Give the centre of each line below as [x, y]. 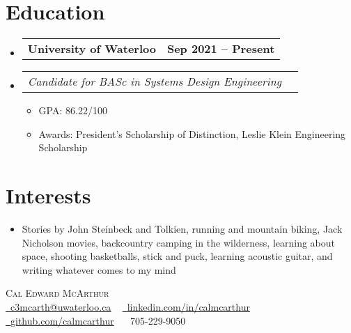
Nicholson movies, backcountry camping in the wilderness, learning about [179, 242]
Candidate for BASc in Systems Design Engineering [155, 82]
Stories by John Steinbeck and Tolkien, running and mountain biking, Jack [182, 229]
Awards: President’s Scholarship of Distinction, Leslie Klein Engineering [192, 133]
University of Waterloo [92, 49]
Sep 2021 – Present [221, 49]
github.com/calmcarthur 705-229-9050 [98, 320]
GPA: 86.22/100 [73, 110]
